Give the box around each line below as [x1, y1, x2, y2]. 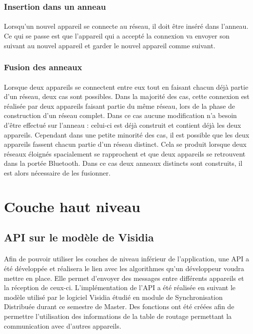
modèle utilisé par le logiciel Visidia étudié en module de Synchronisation [4, 292, 223, 302]
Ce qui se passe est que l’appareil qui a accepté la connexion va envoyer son [4, 31, 230, 41]
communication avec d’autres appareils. [4, 320, 121, 331]
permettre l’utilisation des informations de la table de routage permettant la [4, 311, 232, 321]
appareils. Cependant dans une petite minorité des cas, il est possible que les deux [4, 129, 250, 139]
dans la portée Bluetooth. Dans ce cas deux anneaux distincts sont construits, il [4, 158, 243, 168]
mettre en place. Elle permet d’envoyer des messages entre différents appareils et [4, 273, 244, 283]
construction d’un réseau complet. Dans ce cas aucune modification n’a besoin [4, 110, 237, 120]
